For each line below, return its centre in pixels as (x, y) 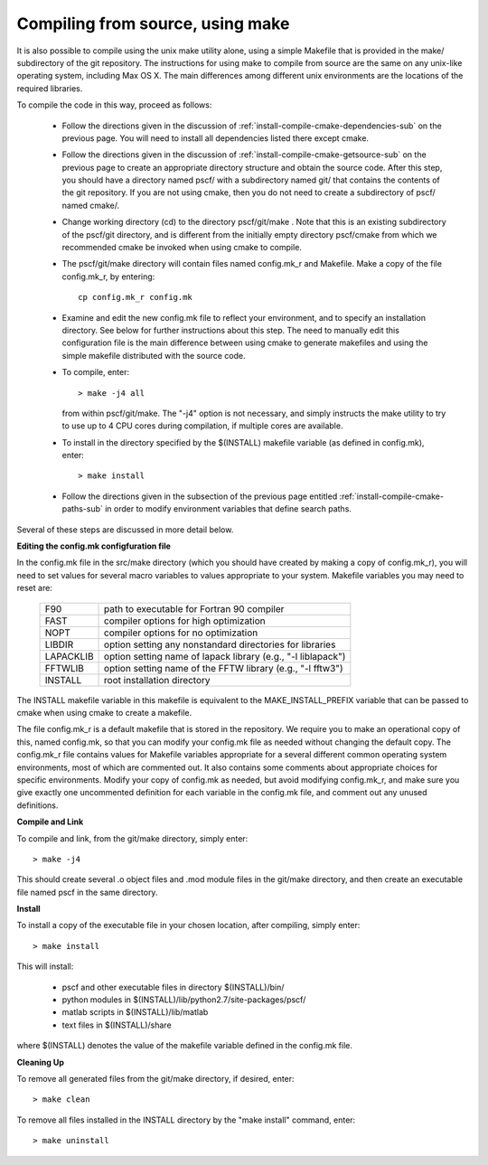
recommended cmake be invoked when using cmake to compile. (182, 248)
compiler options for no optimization (181, 633)
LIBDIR (59, 644)
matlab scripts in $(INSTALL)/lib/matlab (135, 1012)
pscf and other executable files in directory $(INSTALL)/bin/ (173, 987)
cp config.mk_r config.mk (136, 297)
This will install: (45, 966)
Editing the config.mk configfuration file (94, 546)
